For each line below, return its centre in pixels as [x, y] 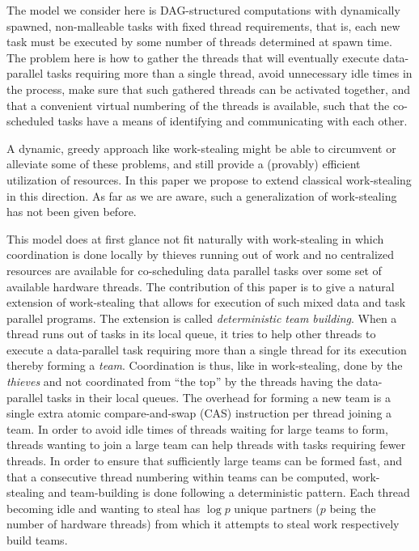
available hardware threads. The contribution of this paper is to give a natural [201, 286]
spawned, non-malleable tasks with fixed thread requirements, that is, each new [203, 25]
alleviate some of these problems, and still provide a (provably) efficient [184, 164]
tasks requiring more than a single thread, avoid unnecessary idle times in [229, 73]
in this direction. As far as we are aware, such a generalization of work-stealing [202, 195]
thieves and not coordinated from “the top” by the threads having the [180, 381]
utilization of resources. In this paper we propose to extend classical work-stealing [209, 179]
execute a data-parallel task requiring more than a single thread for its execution [207, 349]
